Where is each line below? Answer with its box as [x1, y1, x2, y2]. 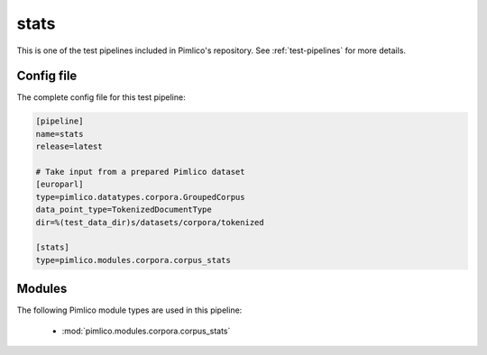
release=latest [35, 141, 103, 152]
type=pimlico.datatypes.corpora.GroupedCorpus [35, 192, 245, 202]
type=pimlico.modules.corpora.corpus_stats [35, 255, 232, 265]
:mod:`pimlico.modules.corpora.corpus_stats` [61, 325, 231, 336]
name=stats [35, 129, 84, 139]
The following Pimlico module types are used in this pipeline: [16, 305, 243, 315]
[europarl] [35, 179, 84, 189]
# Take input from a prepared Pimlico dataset [35, 167, 245, 177]
